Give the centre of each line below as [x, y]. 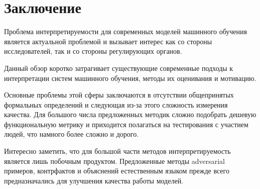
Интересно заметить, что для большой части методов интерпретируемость [117, 151]
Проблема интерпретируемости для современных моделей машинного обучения [125, 31]
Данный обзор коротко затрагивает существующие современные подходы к [119, 68]
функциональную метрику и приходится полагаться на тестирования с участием [126, 124]
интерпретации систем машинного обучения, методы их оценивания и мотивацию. [130, 78]
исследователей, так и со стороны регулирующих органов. [93, 51]
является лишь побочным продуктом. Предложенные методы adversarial [114, 161]
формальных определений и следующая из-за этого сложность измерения [116, 104]
